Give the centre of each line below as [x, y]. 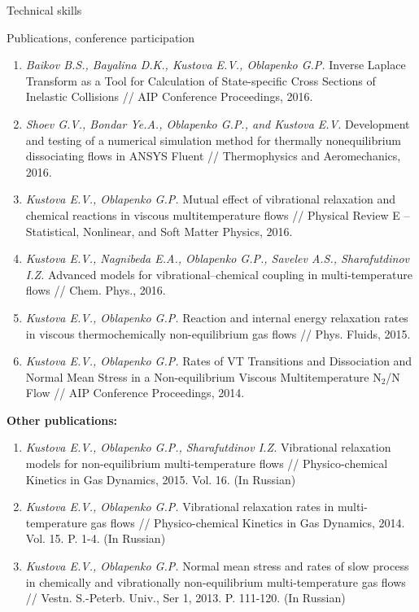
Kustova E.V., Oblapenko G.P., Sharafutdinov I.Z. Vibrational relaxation [208, 447]
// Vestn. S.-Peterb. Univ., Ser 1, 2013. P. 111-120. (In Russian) [185, 598]
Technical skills [44, 10]
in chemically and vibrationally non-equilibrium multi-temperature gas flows [216, 581]
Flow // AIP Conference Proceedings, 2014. [135, 393]
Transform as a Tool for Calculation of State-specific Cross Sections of [201, 80]
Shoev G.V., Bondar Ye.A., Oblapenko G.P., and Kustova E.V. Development [218, 123]
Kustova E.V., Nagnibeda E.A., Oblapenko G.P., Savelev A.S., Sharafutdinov [217, 258]
